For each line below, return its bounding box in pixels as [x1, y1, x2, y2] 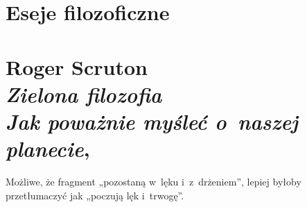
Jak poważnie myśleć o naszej [6, 106, 298, 135]
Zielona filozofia [6, 79, 162, 108]
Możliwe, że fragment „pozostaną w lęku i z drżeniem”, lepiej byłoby [6, 174, 301, 189]
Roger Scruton [6, 52, 148, 81]
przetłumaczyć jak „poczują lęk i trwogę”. [6, 188, 184, 202]
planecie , [6, 134, 90, 163]
